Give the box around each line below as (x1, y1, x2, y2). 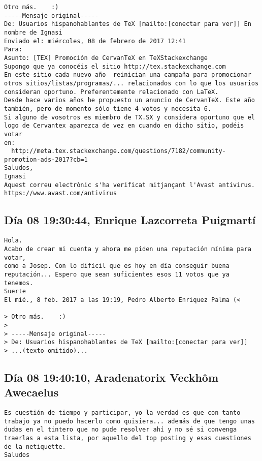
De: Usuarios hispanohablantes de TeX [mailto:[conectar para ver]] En (4, 20, 251, 28)
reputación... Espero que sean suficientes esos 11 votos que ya (4, 270, 230, 278)
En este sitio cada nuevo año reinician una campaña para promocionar (4, 71, 251, 79)
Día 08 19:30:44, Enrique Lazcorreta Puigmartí (4, 212, 256, 228)
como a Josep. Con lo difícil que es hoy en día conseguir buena (4, 262, 230, 270)
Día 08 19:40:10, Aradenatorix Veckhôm (4, 369, 218, 385)
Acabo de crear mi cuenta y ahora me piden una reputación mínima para (4, 245, 251, 253)
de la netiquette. (4, 443, 66, 450)
